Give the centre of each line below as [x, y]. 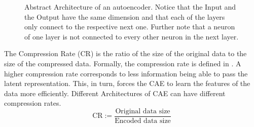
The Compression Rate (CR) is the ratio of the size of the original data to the [125, 53]
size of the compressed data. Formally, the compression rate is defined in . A [123, 63]
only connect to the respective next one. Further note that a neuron [130, 27]
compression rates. [33, 103]
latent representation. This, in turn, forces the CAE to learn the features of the [127, 83]
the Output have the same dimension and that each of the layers [125, 16]
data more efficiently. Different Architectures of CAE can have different [115, 93]
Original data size [143, 111]
